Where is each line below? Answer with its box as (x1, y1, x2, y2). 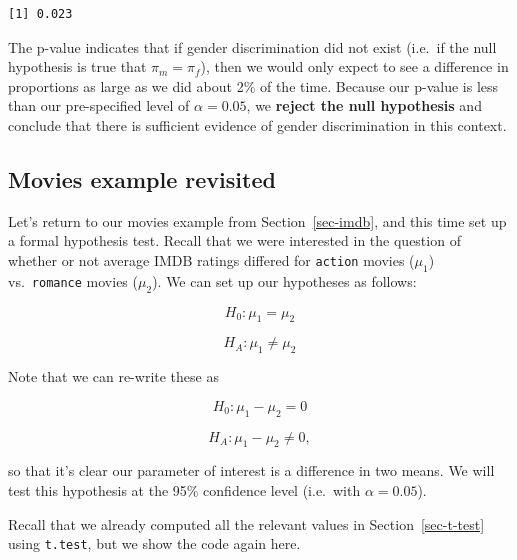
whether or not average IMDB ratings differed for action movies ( (8, 249, 415, 270)
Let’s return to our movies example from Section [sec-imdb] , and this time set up (8, 210, 507, 231)
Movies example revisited (8, 163, 276, 194)
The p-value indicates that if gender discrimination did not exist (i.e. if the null (8, 36, 497, 57)
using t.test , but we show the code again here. (8, 533, 301, 554)
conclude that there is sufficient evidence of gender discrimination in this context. (8, 114, 507, 135)
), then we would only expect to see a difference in (200, 56, 509, 77)
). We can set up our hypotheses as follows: (152, 270, 417, 291)
